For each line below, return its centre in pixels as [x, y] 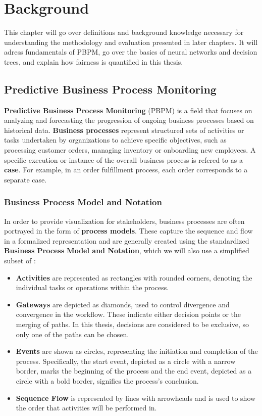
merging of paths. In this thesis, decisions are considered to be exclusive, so [133, 324]
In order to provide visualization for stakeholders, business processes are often [124, 221]
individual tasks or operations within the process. [92, 287]
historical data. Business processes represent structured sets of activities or [124, 130]
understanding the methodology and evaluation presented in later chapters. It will [131, 42]
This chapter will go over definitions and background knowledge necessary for [124, 32]
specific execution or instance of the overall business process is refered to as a [123, 159]
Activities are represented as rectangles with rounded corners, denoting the [134, 277]
